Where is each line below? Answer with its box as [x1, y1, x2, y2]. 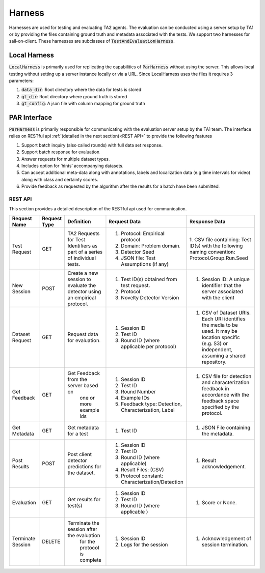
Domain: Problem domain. [121, 242, 181, 249]
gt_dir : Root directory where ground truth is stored [21, 93, 127, 99]
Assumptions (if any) [121, 260, 169, 267]
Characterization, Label [121, 406, 175, 413]
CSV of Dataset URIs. [202, 309, 251, 316]
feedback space [202, 397, 239, 404]
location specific [202, 334, 240, 341]
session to [67, 276, 91, 283]
